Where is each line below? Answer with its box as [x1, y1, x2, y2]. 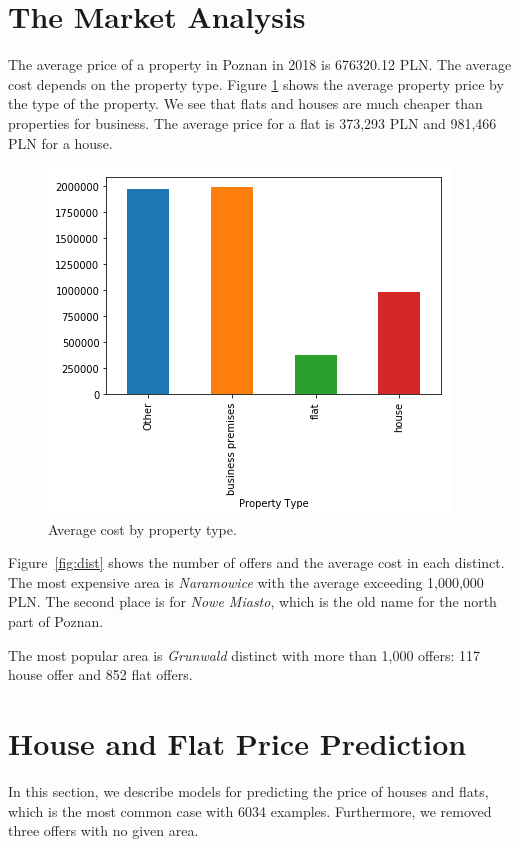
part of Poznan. [8, 611, 104, 632]
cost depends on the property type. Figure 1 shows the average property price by [8, 73, 504, 94]
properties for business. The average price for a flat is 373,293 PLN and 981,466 [8, 112, 497, 133]
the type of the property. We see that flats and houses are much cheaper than [8, 93, 483, 114]
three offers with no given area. [8, 820, 199, 841]
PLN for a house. [8, 132, 113, 153]
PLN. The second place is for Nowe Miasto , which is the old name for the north [8, 591, 497, 612]
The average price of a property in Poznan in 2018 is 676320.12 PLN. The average [8, 54, 512, 75]
